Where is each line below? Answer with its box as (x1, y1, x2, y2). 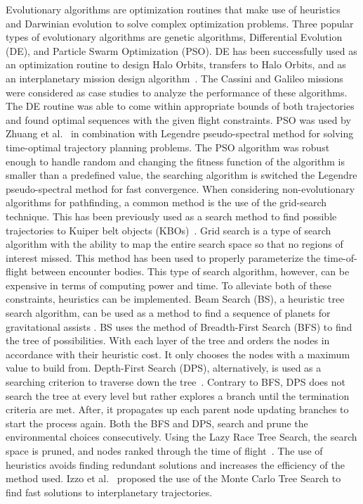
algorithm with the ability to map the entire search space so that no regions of (6, 237, 343, 251)
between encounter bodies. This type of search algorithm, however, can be (31, 264, 350, 279)
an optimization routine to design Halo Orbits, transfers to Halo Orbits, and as (6, 57, 346, 72)
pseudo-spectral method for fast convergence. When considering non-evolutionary (6, 181, 355, 196)
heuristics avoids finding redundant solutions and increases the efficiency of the (6, 457, 345, 472)
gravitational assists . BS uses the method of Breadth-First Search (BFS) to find (6, 319, 352, 334)
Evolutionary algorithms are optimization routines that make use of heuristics (6, 2, 341, 16)
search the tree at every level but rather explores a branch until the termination (6, 388, 350, 403)
